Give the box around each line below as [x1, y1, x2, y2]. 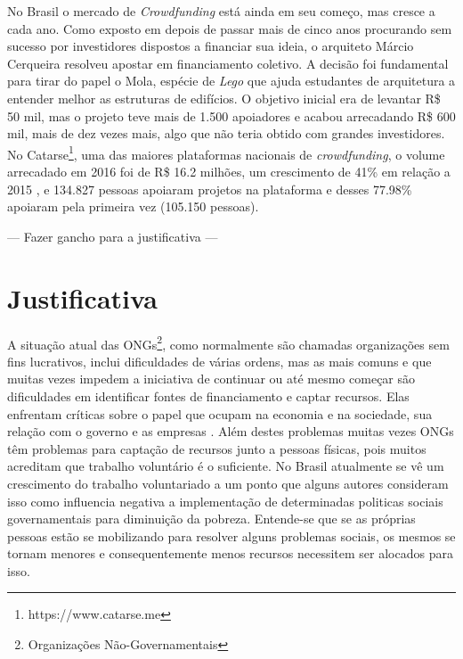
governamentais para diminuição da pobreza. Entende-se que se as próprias [7, 509, 416, 528]
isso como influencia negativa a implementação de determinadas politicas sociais [7, 491, 443, 510]
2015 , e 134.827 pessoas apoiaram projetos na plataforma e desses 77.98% [7, 179, 412, 198]
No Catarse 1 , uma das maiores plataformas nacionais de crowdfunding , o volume [7, 142, 445, 163]
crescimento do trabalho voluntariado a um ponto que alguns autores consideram [7, 474, 449, 492]
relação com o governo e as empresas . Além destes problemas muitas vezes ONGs [7, 422, 454, 441]
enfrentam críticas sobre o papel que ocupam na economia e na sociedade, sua [7, 404, 433, 423]
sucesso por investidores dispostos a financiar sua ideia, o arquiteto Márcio [7, 37, 414, 55]
